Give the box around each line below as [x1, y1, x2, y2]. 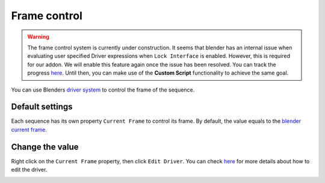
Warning [27, 33, 49, 40]
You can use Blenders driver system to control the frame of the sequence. [11, 86, 195, 93]
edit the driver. [11, 166, 48, 173]
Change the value [11, 141, 79, 152]
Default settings [11, 102, 73, 112]
